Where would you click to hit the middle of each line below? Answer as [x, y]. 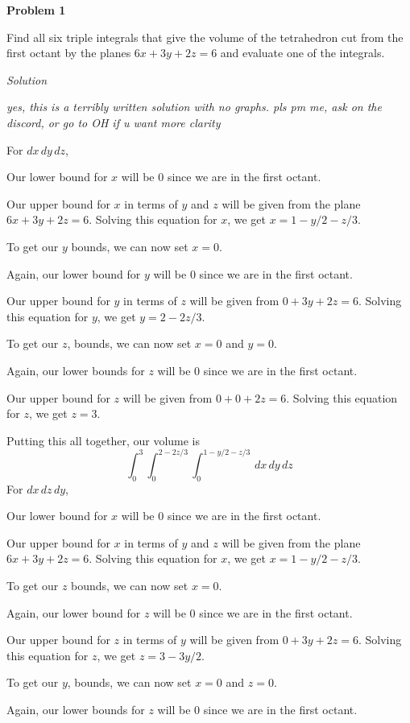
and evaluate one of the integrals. [302, 53]
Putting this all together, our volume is [104, 440]
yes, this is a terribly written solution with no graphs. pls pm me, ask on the [194, 107]
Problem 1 [36, 10]
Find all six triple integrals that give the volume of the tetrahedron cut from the [205, 37]
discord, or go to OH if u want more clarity [114, 122]
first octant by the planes [69, 53]
